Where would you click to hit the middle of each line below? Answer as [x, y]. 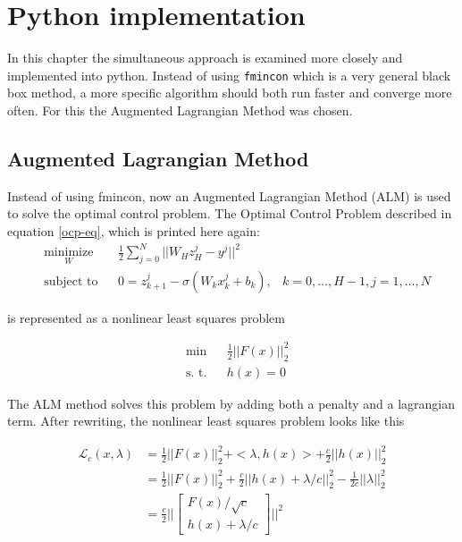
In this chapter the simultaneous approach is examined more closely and [205, 58]
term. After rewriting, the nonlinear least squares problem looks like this [206, 421]
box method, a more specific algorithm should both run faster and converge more [230, 93]
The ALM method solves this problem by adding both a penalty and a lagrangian [231, 403]
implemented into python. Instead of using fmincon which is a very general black [229, 75]
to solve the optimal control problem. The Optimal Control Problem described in [230, 213]
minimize [69, 253]
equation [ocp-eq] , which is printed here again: [134, 230]
